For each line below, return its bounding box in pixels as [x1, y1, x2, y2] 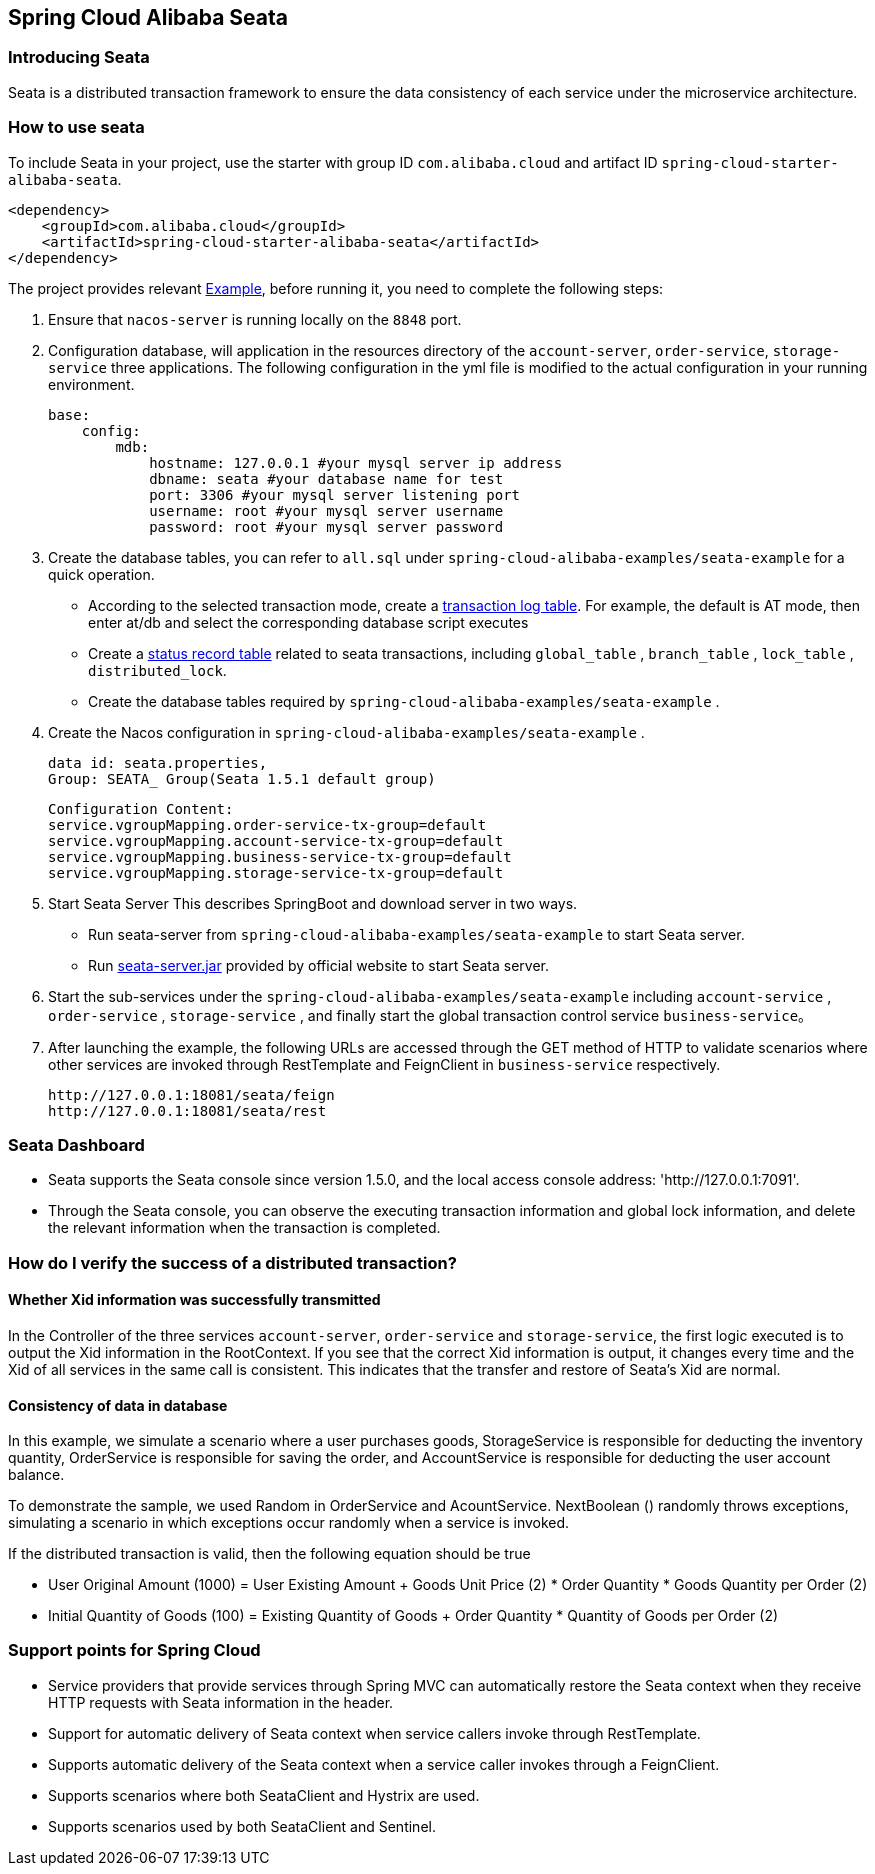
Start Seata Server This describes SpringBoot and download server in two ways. [48, 894, 578, 912]
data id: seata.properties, [48, 754, 268, 771]
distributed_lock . [88, 661, 227, 679]
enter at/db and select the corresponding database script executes [88, 613, 529, 631]
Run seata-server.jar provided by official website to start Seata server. [88, 956, 549, 974]
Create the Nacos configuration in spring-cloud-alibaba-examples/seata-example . [48, 723, 645, 741]
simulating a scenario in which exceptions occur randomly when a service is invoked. [8, 1514, 570, 1532]
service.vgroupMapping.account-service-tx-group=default [48, 832, 504, 849]
